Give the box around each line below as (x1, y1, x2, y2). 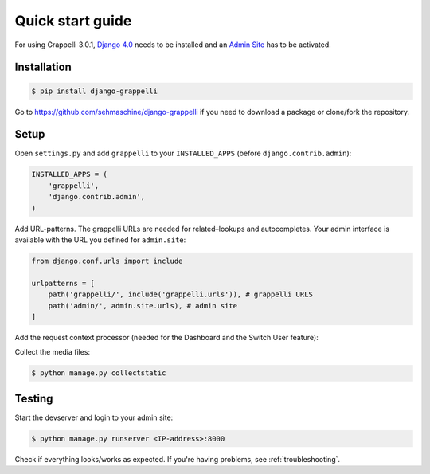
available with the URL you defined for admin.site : (14, 235, 186, 245)
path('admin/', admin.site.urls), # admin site (48, 301, 238, 310)
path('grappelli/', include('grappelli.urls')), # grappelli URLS (48, 290, 314, 299)
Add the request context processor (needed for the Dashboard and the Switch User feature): (14, 332, 319, 342)
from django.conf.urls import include (31, 256, 183, 265)
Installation (14, 61, 72, 74)
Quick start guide (14, 12, 132, 29)
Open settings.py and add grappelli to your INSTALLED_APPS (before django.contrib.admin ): (14, 148, 352, 159)
